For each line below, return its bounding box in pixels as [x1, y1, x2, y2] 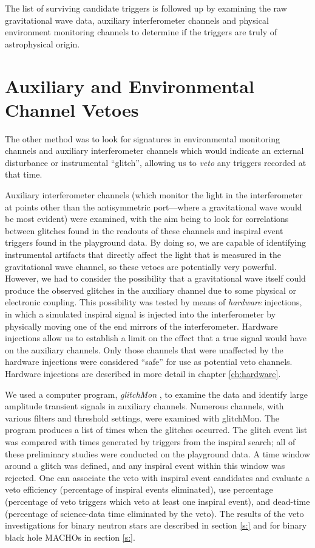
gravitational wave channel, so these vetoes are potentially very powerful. [5, 260, 277, 272]
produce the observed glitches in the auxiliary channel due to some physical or [5, 283, 296, 296]
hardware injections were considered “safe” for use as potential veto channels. [5, 355, 293, 368]
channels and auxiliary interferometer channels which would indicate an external [5, 144, 304, 157]
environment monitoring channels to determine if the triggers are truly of [5, 26, 277, 38]
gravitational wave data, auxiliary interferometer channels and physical [5, 13, 269, 26]
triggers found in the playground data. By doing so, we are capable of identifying [5, 236, 307, 249]
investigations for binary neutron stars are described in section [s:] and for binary [5, 519, 307, 532]
